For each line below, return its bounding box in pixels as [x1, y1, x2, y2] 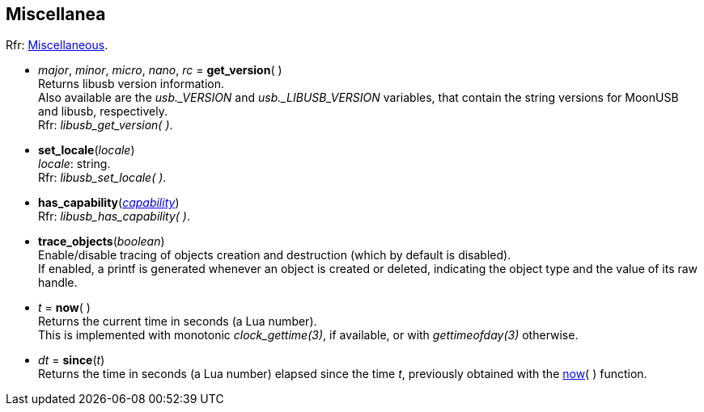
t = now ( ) [38, 301, 91, 315]
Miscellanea [6, 4, 106, 24]
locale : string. [38, 157, 111, 171]
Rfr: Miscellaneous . [6, 38, 108, 53]
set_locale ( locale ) [38, 143, 135, 158]
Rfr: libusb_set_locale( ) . [38, 170, 167, 185]
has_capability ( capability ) [38, 195, 180, 210]
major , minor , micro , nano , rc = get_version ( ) [38, 63, 282, 78]
